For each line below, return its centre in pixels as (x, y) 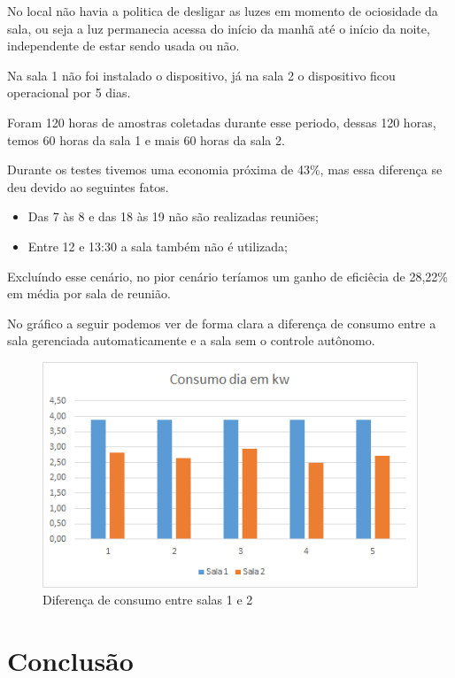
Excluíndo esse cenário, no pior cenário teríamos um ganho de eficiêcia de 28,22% (227, 276)
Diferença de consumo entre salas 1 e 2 (148, 600)
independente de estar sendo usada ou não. (123, 46)
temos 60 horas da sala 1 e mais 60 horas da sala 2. (146, 139)
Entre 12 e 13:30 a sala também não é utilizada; (158, 246)
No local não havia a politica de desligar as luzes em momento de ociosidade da (223, 11)
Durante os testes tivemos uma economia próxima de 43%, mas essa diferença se (225, 169)
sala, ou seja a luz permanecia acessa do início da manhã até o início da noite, (219, 28)
